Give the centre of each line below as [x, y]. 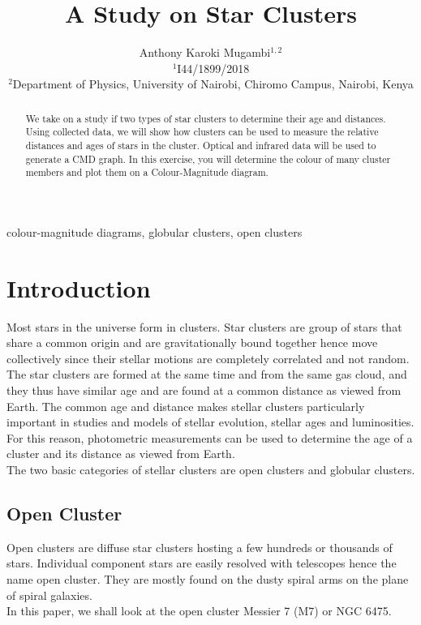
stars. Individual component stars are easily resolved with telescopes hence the [202, 563]
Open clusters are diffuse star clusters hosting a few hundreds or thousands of [200, 547]
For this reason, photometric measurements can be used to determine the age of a [210, 437]
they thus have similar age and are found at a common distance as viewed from [204, 390]
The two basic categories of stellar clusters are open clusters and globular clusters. [211, 470]
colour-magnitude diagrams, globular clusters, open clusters [155, 231]
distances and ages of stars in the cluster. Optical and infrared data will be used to [201, 146]
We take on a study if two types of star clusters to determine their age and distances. [206, 118]
